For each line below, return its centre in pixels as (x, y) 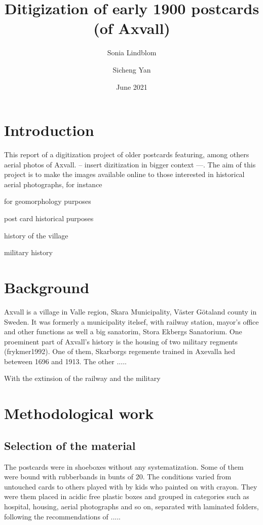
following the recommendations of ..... (62, 516)
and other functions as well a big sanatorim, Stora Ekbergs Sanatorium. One (123, 331)
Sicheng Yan (132, 69)
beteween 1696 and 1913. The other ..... (65, 361)
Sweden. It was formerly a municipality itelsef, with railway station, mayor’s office (131, 321)
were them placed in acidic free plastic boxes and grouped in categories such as (127, 496)
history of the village (36, 235)
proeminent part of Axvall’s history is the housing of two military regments (121, 341)
